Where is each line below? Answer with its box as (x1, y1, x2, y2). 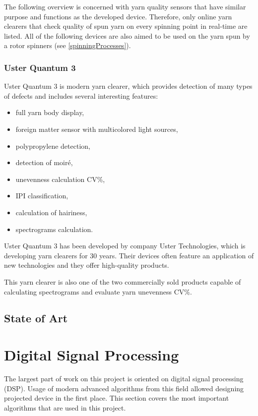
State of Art (4, 310, 68, 326)
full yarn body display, (15, 107, 84, 118)
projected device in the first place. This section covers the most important (4, 393, 229, 403)
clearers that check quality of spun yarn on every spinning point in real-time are (4, 21, 248, 31)
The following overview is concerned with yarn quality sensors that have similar (4, 1, 246, 11)
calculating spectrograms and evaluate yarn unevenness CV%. (4, 286, 192, 297)
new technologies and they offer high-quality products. (4, 260, 169, 270)
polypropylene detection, (15, 140, 90, 151)
